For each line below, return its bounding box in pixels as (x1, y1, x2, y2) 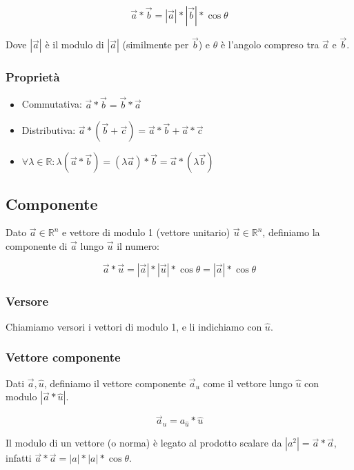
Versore (6, 292, 49, 309)
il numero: (117, 239, 160, 253)
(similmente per (122, 37, 189, 52)
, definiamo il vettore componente (43, 375, 186, 390)
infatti (6, 451, 32, 465)
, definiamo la (262, 225, 320, 239)
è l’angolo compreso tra (220, 37, 319, 52)
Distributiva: (21, 123, 76, 137)
